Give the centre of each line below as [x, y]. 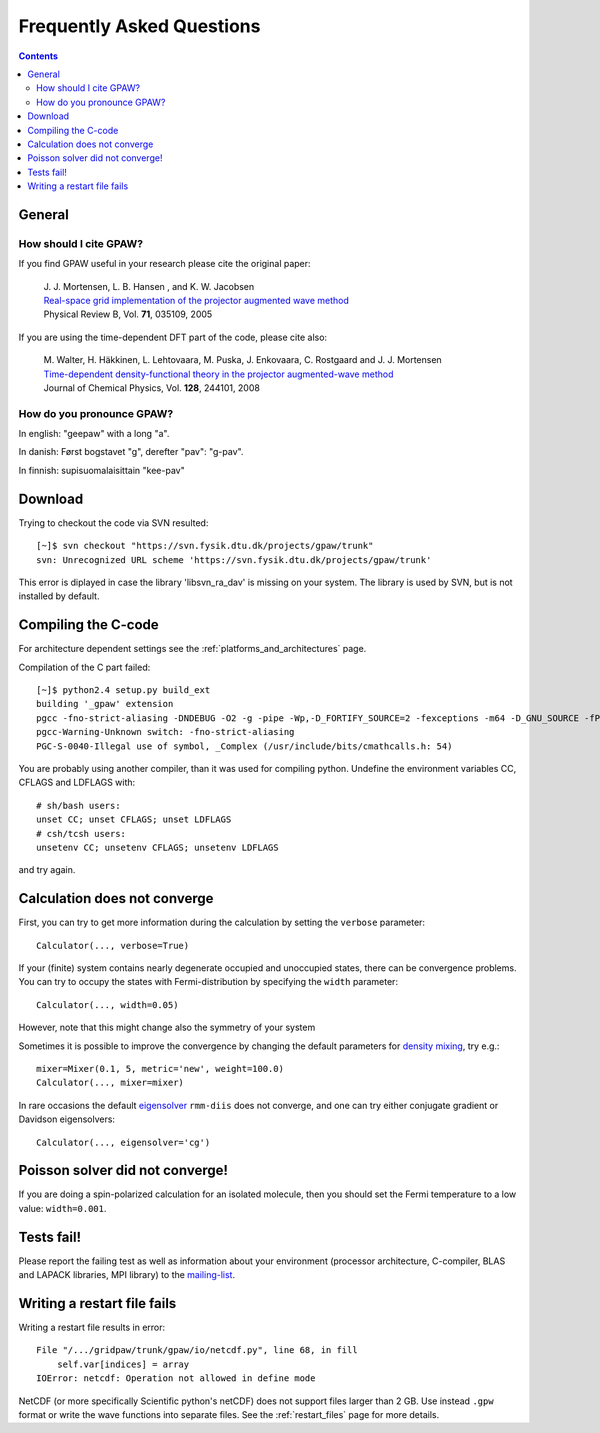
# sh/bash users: [78, 805]
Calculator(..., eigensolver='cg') [123, 1142]
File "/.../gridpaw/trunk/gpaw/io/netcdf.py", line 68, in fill [197, 1350]
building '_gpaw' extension [105, 704]
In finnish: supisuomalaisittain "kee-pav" [101, 470]
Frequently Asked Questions [139, 26]
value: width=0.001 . [62, 1208]
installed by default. [59, 596]
